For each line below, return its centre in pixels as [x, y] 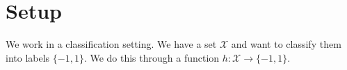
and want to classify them [286, 44]
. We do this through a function [152, 57]
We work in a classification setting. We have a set [111, 44]
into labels [28, 57]
